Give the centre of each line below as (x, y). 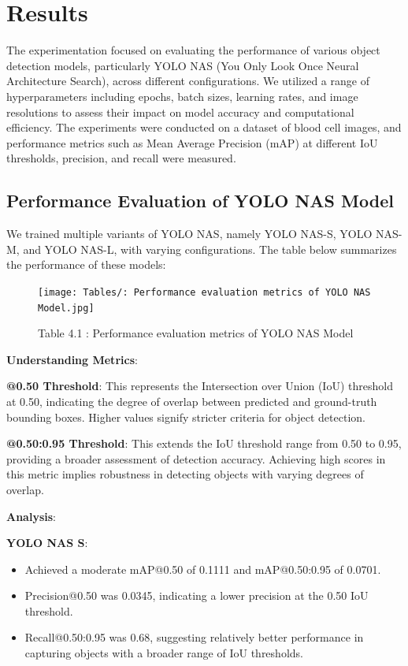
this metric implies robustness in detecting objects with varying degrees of (185, 474)
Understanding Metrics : (72, 359)
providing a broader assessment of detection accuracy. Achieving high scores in (196, 458)
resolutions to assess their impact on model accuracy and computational (180, 112)
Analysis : (31, 516)
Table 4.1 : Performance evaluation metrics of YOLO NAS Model (196, 333)
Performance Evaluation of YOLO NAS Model (200, 201)
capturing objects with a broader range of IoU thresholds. (164, 653)
